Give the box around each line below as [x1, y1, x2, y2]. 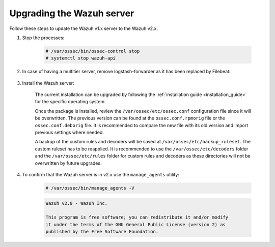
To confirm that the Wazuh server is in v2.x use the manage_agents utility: [22, 171, 179, 177]
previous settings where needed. [35, 130, 104, 136]
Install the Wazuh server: [22, 80, 74, 86]
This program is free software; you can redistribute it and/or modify [45, 214, 229, 221]
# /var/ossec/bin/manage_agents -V [45, 185, 134, 191]
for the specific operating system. [35, 99, 106, 105]
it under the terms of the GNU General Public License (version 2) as [45, 222, 226, 227]
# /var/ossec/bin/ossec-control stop [45, 48, 140, 54]
